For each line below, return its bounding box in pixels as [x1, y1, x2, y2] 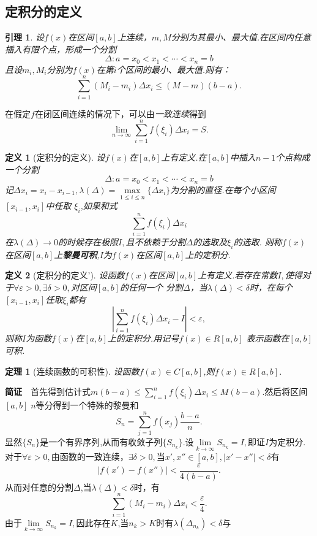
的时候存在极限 [58, 235, 119, 248]
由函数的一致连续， [51, 450, 129, 463]
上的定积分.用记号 [107, 332, 179, 345]
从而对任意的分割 [5, 480, 73, 493]
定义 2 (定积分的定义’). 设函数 [5, 269, 125, 281]
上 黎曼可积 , [54, 248, 100, 261]
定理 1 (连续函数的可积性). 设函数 [5, 364, 140, 377]
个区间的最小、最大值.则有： [116, 63, 231, 75]
